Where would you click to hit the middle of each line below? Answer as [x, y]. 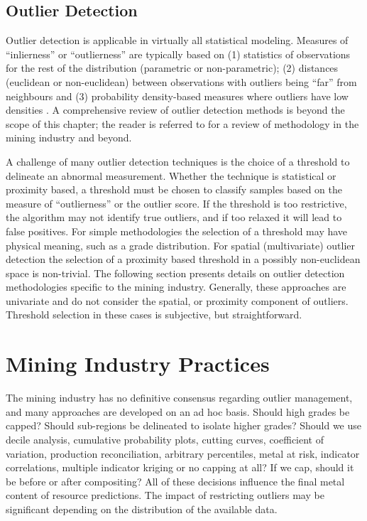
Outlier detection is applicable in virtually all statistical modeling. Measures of [177, 40]
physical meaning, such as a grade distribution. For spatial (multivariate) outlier [180, 245]
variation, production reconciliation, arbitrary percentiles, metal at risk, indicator [183, 453]
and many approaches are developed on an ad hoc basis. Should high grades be [178, 411]
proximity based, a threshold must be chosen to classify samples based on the [174, 189]
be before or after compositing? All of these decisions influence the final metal [175, 481]
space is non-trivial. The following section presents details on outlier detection [175, 273]
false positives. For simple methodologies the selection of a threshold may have [177, 231]
